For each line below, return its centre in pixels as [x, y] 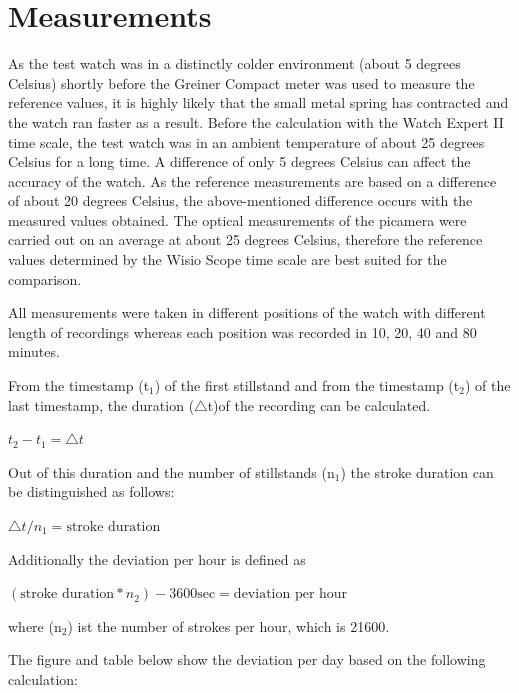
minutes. [34, 351]
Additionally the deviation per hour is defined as [157, 558]
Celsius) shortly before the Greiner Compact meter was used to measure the [241, 82]
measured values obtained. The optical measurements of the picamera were [237, 219]
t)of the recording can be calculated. [319, 404]
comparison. [45, 278]
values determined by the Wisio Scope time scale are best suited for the [227, 259]
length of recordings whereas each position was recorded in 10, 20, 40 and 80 [242, 331]
